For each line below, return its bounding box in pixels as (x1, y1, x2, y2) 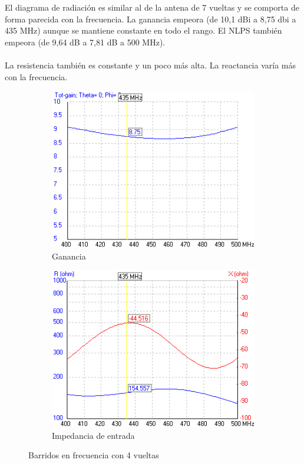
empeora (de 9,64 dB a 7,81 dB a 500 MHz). (5, 35, 166, 48)
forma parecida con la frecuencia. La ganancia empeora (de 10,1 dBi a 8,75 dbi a (5, 12, 296, 25)
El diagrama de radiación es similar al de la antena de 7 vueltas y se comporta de (5, 1, 299, 13)
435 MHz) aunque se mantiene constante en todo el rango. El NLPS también (5, 24, 282, 37)
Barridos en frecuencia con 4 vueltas (28, 449, 159, 461)
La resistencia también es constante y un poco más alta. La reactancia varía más (5, 58, 296, 71)
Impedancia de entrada (52, 429, 135, 441)
